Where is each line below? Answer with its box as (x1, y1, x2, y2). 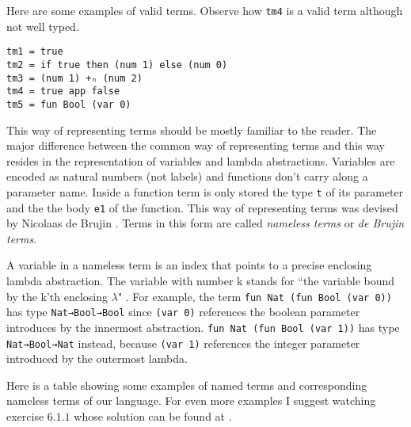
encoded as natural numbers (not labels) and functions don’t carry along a (6, 168, 368, 185)
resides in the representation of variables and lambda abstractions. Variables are (6, 152, 395, 169)
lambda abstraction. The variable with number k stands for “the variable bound (6, 273, 395, 288)
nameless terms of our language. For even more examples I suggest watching (6, 392, 376, 409)
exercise (6, 408, 44, 424)
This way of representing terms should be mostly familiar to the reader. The (6, 121, 377, 138)
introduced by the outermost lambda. (6, 350, 188, 367)
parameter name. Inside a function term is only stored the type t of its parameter (6, 183, 404, 200)
